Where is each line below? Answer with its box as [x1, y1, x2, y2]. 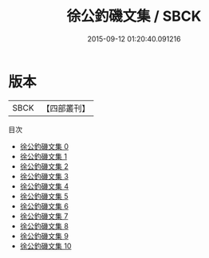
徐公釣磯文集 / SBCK [66, 7, 202, 25]
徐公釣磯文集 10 [19, 240, 72, 251]
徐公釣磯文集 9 [19, 231, 69, 240]
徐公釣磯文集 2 [19, 161, 69, 171]
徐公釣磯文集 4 [19, 181, 69, 191]
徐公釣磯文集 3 [19, 171, 69, 181]
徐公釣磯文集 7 [19, 211, 69, 221]
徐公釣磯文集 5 [19, 191, 69, 201]
